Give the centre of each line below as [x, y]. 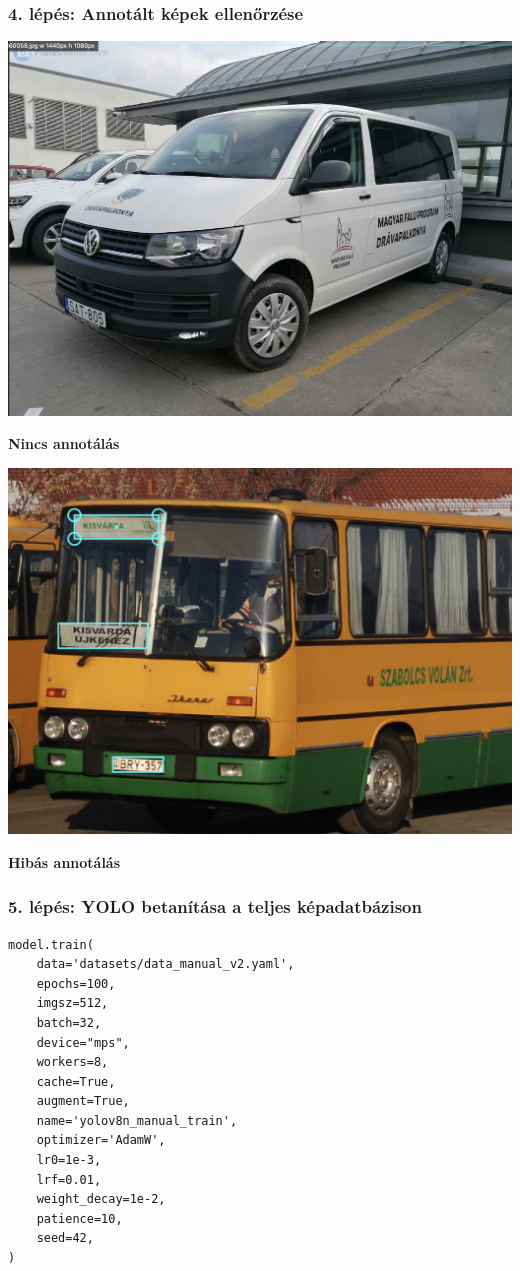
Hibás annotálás [64, 861]
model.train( [51, 944]
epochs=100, [76, 983]
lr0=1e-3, [69, 1160]
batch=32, [69, 1022]
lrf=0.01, [69, 1179]
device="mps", [83, 1042]
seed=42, [65, 1238]
